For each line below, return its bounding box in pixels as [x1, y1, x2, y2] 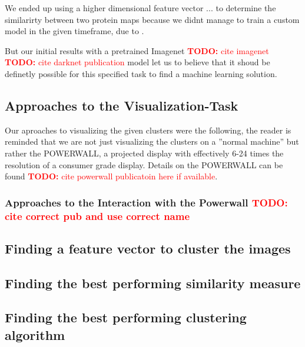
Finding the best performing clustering [5, 308, 247, 326]
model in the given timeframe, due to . [5, 25, 144, 37]
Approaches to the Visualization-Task [5, 96, 238, 114]
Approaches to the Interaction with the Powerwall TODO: [5, 195, 288, 209]
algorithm [5, 325, 65, 343]
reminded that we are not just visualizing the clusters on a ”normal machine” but [5, 135, 299, 148]
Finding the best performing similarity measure [5, 273, 301, 292]
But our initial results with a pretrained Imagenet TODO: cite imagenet [5, 44, 269, 56]
